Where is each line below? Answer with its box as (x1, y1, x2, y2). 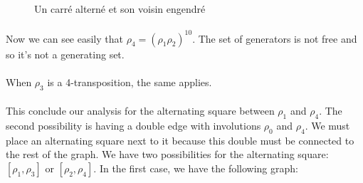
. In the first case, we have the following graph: (93, 161, 298, 176)
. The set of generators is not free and (192, 31, 357, 46)
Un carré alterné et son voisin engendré (34, 1, 206, 16)
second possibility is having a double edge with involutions (6, 118, 261, 133)
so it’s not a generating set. (6, 46, 125, 61)
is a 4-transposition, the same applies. (47, 74, 212, 89)
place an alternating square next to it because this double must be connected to (6, 132, 354, 147)
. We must (305, 118, 350, 133)
